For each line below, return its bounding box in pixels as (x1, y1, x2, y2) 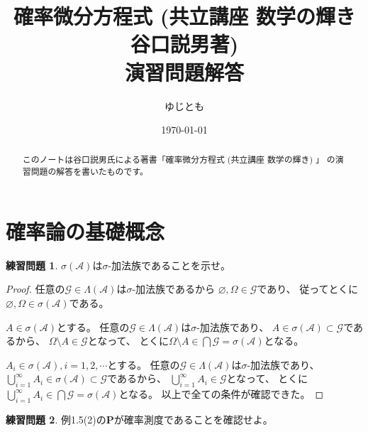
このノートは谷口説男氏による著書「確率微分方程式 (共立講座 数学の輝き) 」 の (22, 153, 335, 166)
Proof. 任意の (6, 281, 65, 296)
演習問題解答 (124, 57, 244, 86)
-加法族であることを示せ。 (108, 257, 230, 272)
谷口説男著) (130, 29, 239, 58)
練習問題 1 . (6, 257, 58, 272)
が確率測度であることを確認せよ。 (113, 411, 273, 426)
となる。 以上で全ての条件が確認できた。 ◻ (118, 387, 324, 401)
